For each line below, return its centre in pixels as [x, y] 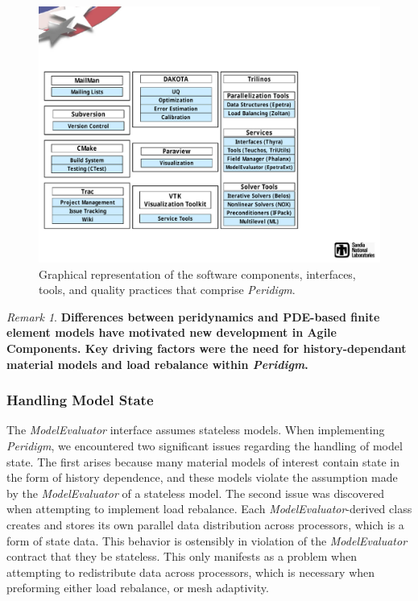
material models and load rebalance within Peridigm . [157, 364]
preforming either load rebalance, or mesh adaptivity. [138, 588]
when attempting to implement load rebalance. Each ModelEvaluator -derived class [209, 509]
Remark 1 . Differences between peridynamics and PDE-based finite [193, 316]
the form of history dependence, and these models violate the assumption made [202, 477]
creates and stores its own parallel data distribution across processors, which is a [205, 524]
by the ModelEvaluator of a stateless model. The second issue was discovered [196, 493]
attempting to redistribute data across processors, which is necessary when [191, 572]
